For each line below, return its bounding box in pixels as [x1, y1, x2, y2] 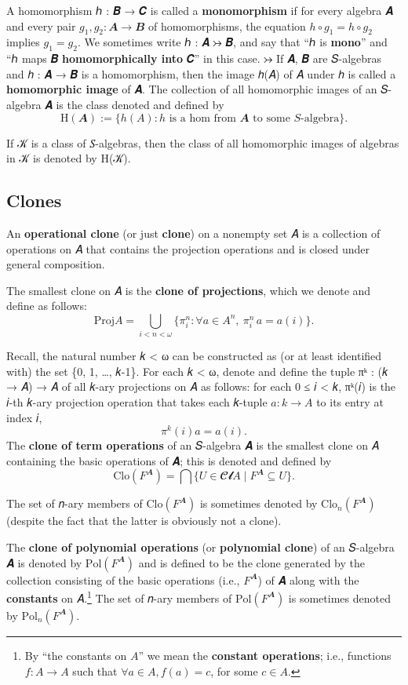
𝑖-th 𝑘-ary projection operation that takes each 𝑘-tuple [6, 394, 268, 410]
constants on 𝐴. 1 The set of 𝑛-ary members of [6, 588, 232, 606]
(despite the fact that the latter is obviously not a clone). [6, 512, 282, 529]
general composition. [6, 256, 105, 272]
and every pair [6, 17, 76, 34]
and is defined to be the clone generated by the [138, 554, 365, 570]
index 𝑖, [6, 409, 42, 425]
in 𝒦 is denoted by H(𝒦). [6, 150, 131, 166]
